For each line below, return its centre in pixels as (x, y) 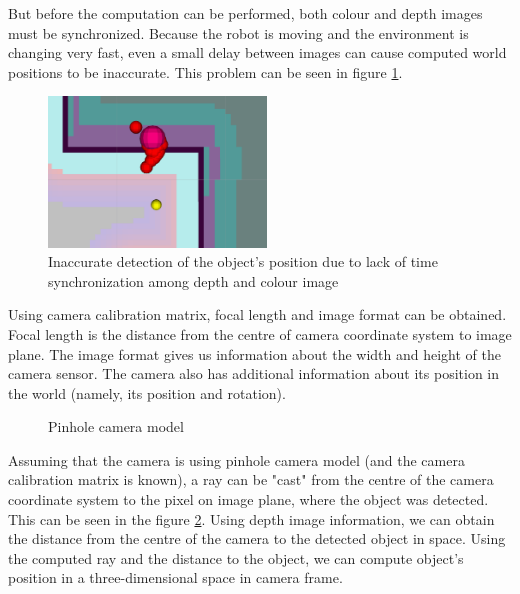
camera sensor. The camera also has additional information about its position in (254, 373)
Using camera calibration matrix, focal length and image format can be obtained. (257, 314)
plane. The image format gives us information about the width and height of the (254, 353)
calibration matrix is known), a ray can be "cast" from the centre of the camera (251, 479)
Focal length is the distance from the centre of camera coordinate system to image (260, 333)
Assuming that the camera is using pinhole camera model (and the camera (236, 459)
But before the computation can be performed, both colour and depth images (245, 13)
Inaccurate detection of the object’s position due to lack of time (243, 261)
